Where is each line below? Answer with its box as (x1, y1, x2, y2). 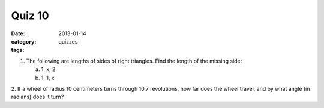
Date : (11, 30, 25, 37)
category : (11, 38, 37, 45)
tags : (11, 47, 25, 54)
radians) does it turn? (11, 93, 64, 101)
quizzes (58, 38, 78, 45)
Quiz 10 (11, 9, 49, 22)
